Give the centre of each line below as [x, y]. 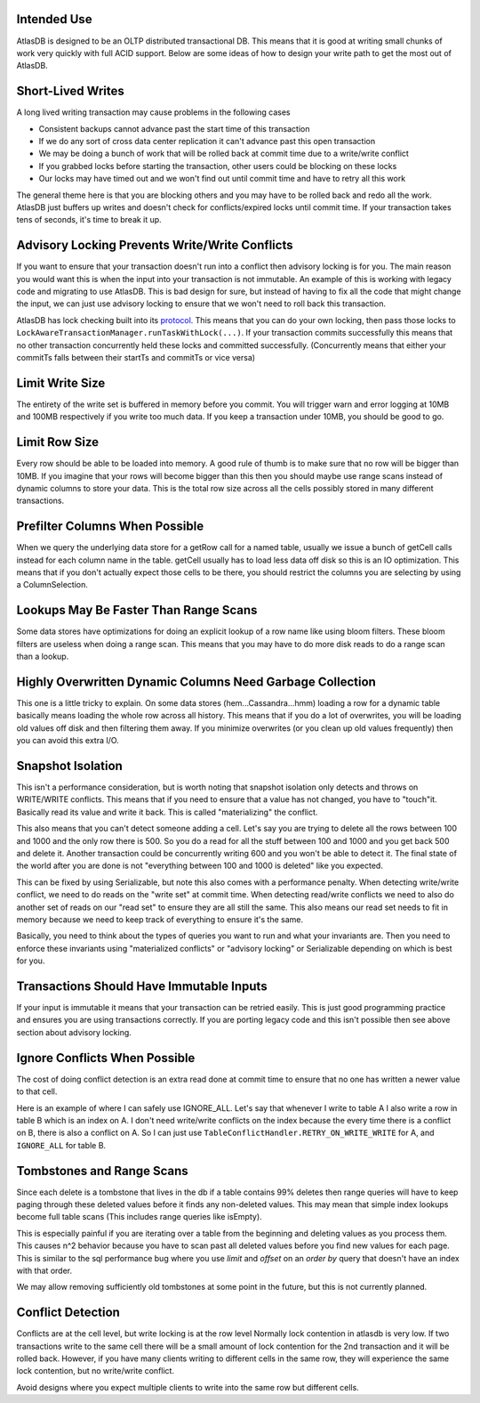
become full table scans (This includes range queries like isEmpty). [139, 1217]
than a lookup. [43, 657]
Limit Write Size [61, 383]
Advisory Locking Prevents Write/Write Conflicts [155, 245]
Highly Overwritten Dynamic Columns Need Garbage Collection [196, 681]
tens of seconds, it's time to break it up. [89, 220]
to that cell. [37, 1091]
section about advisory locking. [74, 1032]
